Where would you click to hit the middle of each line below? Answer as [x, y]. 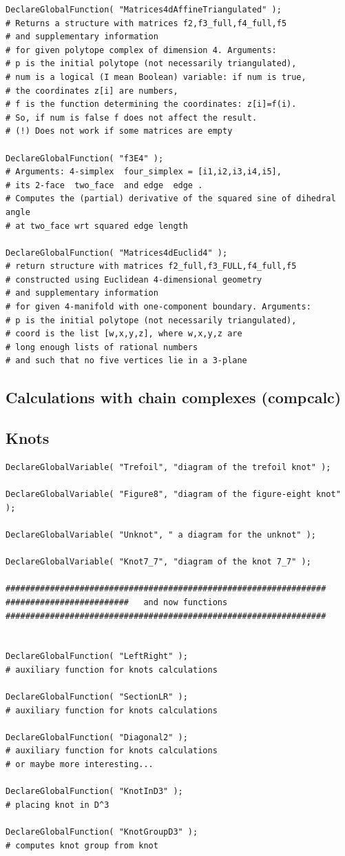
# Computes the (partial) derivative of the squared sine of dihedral [171, 199]
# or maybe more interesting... [80, 765]
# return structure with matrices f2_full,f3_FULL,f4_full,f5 [151, 266]
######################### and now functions [117, 602]
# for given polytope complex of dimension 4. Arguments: [141, 50]
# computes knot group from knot [82, 845]
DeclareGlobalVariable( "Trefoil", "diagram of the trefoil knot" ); [168, 468]
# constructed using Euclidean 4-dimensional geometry [134, 279]
